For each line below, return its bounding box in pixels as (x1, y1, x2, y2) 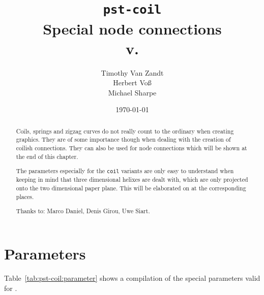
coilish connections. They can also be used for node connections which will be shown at (16, 144, 247, 152)
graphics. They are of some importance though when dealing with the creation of (16, 135, 231, 144)
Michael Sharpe (108, 87, 157, 97)
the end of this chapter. (16, 152, 78, 160)
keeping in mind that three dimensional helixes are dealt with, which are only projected (16, 175, 248, 184)
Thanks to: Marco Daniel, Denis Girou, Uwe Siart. (16, 207, 150, 215)
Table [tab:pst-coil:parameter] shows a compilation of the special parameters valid (4, 272, 260, 283)
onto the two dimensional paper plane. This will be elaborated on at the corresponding (16, 184, 246, 192)
